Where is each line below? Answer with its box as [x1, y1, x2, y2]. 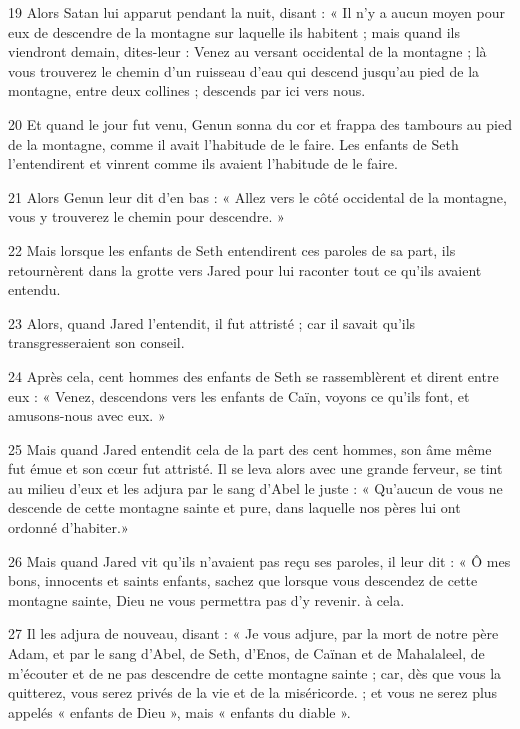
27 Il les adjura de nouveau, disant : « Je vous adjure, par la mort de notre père [8, 623, 499, 644]
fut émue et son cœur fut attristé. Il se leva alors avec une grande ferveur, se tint [8, 458, 503, 479]
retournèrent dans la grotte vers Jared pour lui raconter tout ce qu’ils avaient [8, 259, 482, 280]
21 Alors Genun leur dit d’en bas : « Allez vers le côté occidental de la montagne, [8, 186, 507, 207]
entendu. [8, 279, 61, 300]
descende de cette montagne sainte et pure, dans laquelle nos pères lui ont [8, 497, 461, 518]
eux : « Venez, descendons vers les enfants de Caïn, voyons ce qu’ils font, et [8, 385, 470, 406]
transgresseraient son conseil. [8, 332, 185, 353]
